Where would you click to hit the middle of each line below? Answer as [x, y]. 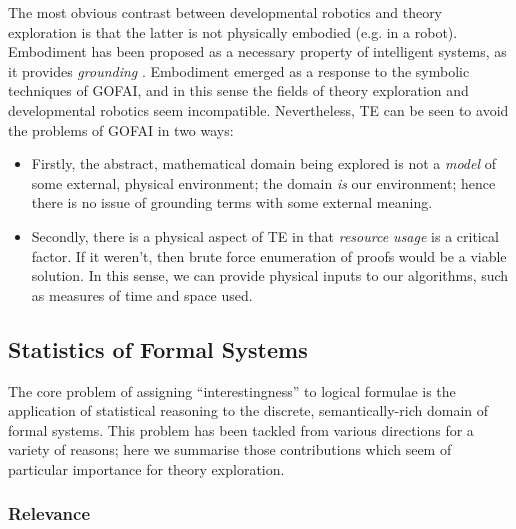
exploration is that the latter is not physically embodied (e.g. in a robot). [233, 31]
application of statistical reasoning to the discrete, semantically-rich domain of [248, 410]
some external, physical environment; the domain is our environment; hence [263, 182]
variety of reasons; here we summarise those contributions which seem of [230, 449]
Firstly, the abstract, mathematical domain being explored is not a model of [263, 163]
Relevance [49, 513]
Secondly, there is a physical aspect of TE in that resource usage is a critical [265, 235]
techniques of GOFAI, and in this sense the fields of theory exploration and [238, 90]
